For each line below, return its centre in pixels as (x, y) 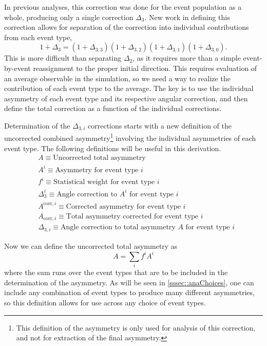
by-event (17, 68)
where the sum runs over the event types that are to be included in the (116, 272)
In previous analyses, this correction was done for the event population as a (123, 7)
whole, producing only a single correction (69, 17)
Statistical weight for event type (104, 182)
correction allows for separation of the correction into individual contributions (127, 27)
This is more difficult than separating (63, 58)
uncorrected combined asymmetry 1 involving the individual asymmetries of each (130, 137)
